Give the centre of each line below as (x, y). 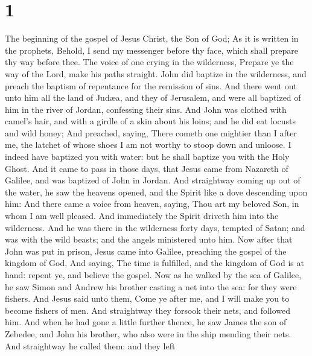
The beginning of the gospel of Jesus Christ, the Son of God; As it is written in (152, 38)
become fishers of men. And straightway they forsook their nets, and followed (148, 310)
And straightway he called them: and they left (90, 345)
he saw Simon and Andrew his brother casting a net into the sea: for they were (151, 286)
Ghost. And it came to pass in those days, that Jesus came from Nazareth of (147, 168)
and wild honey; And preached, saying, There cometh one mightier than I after (151, 132)
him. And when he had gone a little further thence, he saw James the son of (146, 322)
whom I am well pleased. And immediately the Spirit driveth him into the (142, 216)
